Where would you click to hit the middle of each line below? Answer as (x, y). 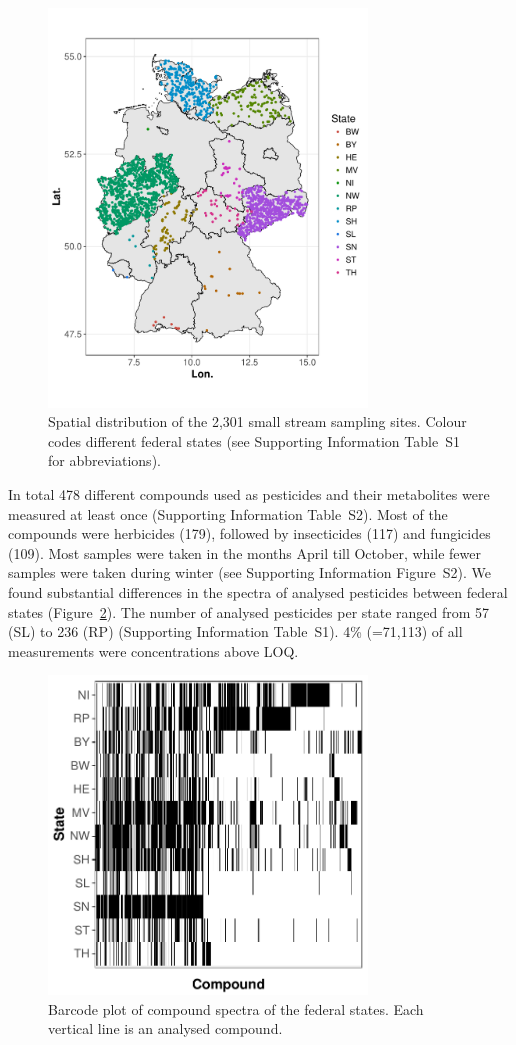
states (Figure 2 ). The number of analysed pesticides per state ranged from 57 (249, 611)
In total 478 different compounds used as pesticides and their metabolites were (249, 494)
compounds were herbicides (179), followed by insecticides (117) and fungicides (249, 533)
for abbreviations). (104, 460)
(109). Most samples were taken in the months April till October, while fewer (244, 552)
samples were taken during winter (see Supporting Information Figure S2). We (249, 572)
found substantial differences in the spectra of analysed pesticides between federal (258, 592)
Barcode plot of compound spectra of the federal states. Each (236, 1008)
